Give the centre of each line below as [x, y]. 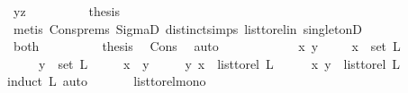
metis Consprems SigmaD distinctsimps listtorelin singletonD [187, 28]
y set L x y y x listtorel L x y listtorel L [219, 63]
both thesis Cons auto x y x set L [207, 46]
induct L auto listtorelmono [107, 81]
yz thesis [66, 11]
